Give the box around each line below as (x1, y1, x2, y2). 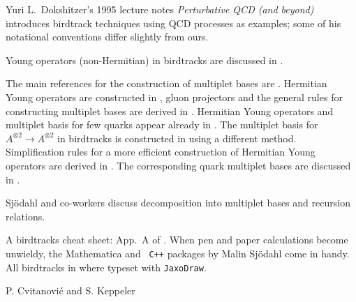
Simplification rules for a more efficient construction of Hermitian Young (6, 144, 316, 159)
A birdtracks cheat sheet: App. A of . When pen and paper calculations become (6, 232, 348, 247)
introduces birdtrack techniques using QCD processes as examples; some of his (6, 15, 341, 30)
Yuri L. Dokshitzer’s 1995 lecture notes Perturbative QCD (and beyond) (6, 2, 314, 16)
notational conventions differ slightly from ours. (6, 29, 209, 44)
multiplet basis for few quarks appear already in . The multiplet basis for (6, 117, 318, 132)
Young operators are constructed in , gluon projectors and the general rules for (6, 89, 343, 104)
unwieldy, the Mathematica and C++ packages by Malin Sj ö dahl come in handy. (6, 246, 350, 260)
